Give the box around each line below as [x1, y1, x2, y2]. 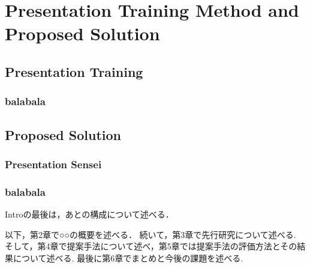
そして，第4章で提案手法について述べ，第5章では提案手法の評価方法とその [5, 240, 297, 252]
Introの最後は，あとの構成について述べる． [5, 208, 174, 221]
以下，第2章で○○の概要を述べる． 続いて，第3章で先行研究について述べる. [5, 228, 296, 240]
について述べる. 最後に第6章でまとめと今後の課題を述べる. [13, 251, 243, 264]
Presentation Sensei [5, 156, 102, 171]
